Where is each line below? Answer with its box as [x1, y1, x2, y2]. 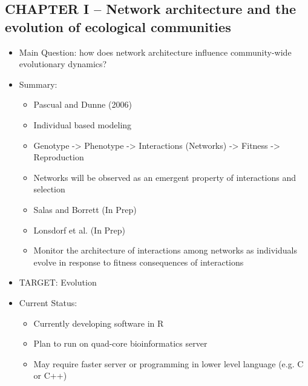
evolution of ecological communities [5, 17, 231, 36]
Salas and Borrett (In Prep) [33, 203, 137, 215]
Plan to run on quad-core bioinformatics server [33, 337, 208, 350]
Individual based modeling [33, 118, 132, 131]
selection [33, 183, 65, 195]
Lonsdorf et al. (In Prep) [33, 223, 126, 236]
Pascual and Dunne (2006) [33, 98, 132, 111]
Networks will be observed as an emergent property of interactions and [33, 171, 296, 183]
